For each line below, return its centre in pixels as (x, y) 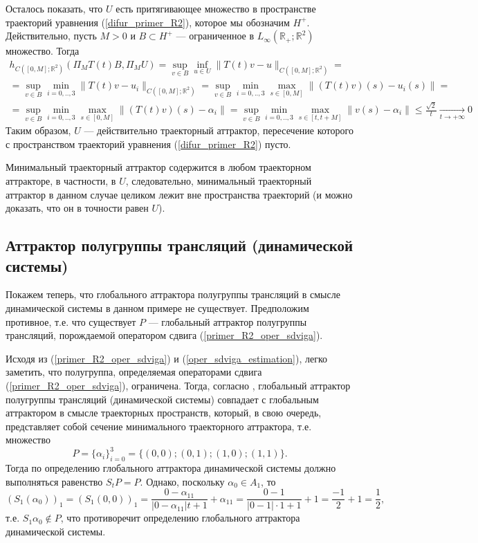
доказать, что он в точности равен (77, 208)
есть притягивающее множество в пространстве (216, 8)
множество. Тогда (43, 51)
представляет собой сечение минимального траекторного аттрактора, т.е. (159, 426)
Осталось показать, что (54, 8)
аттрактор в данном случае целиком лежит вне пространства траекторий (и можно (179, 194)
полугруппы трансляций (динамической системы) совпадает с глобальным (162, 399)
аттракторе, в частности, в (61, 181)
